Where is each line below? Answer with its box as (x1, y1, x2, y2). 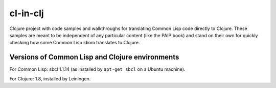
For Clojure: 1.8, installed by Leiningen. (9, 75, 91, 81)
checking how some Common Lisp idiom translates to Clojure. (9, 40, 140, 46)
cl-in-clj (9, 8, 44, 19)
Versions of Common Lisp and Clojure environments (9, 53, 179, 62)
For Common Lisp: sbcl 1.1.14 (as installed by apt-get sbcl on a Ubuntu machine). (9, 66, 186, 72)
